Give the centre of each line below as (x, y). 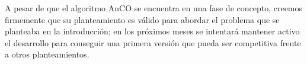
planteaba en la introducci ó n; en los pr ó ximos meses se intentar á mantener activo (152, 31)
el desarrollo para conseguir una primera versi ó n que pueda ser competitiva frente (153, 42)
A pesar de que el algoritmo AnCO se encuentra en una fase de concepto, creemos (154, 8)
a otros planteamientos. (47, 54)
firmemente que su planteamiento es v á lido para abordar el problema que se (142, 19)
